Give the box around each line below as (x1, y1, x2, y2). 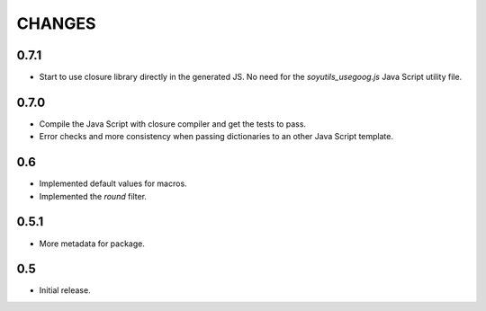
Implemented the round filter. (39, 191, 148, 201)
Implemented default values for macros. (39, 178, 188, 189)
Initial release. (39, 285, 91, 296)
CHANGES (16, 13, 96, 33)
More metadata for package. (39, 238, 146, 249)
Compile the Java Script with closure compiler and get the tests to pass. (39, 118, 306, 129)
